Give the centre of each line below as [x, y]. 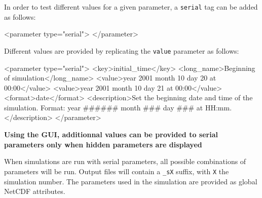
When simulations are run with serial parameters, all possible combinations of [125, 161]
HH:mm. [218, 107]
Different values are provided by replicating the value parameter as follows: [122, 50]
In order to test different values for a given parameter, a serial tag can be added [131, 7]
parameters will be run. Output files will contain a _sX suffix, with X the [117, 171]
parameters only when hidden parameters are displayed [103, 144]
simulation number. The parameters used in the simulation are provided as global [131, 181]
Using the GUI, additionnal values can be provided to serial [111, 134]
